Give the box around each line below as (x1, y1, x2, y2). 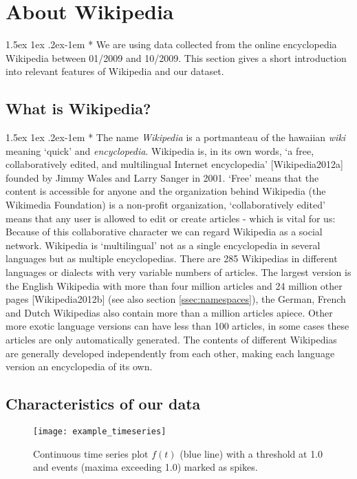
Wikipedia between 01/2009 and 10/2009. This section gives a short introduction (6, 50, 347, 65)
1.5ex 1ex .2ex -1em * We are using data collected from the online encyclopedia (6, 37, 337, 52)
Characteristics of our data (6, 393, 201, 414)
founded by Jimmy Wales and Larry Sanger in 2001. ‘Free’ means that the (6, 170, 319, 184)
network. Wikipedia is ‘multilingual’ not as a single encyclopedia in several (6, 237, 321, 252)
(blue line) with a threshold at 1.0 (180, 446, 323, 460)
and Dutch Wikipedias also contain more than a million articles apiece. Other (6, 305, 333, 319)
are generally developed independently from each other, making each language (6, 345, 335, 360)
